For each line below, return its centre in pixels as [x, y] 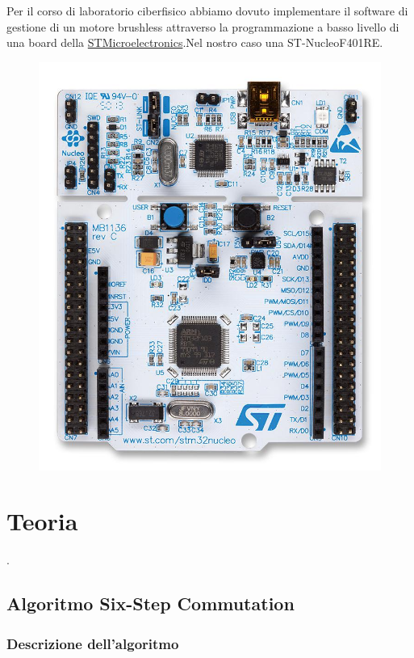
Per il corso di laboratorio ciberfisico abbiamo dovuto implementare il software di [207, 11]
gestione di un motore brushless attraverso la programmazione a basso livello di [203, 26]
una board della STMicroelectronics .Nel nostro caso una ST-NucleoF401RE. [195, 42]
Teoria [42, 521]
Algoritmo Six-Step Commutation [151, 603]
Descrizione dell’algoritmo [93, 643]
